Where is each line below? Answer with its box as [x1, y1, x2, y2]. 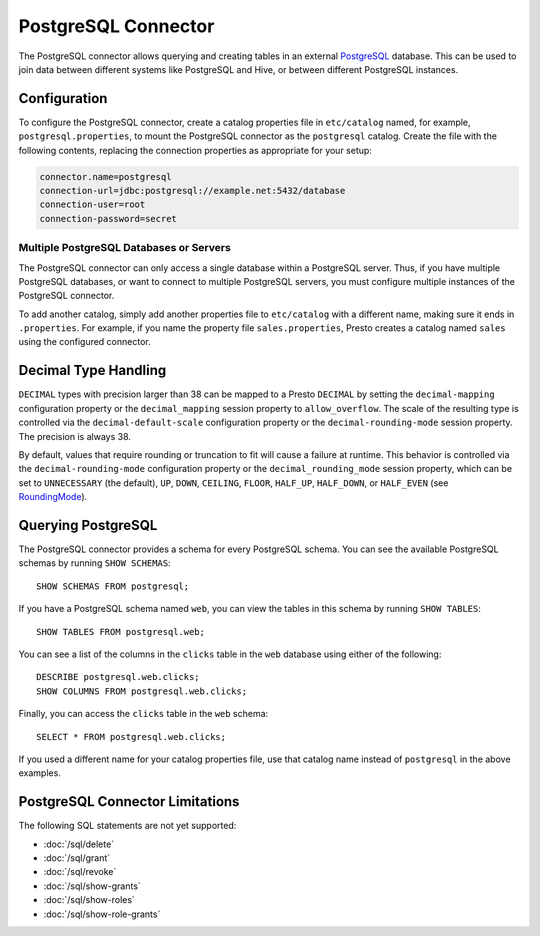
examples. [18, 767, 62, 779]
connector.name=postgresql [39, 171, 172, 182]
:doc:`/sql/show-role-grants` [43, 908, 161, 920]
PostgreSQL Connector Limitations [18, 793, 240, 810]
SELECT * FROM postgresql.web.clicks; [36, 731, 227, 742]
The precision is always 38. [18, 430, 132, 442]
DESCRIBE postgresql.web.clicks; [36, 671, 200, 683]
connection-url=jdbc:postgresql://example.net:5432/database [39, 185, 346, 196]
